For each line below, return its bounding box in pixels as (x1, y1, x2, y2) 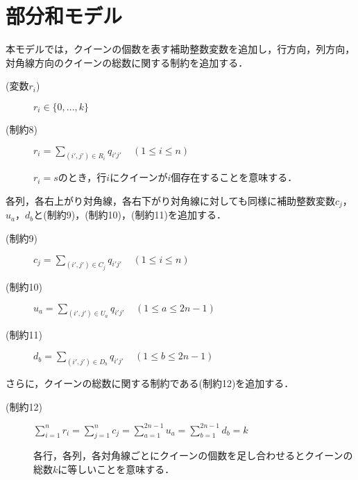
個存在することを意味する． (171, 170, 298, 185)
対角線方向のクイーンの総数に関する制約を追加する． (6, 55, 248, 69)
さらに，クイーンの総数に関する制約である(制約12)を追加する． (6, 375, 294, 390)
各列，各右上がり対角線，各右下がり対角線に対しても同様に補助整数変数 (6, 193, 335, 207)
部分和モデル (6, 1, 123, 30)
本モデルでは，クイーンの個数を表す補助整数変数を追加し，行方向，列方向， (6, 42, 355, 56)
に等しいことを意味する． (58, 462, 175, 477)
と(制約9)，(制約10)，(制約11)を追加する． (33, 207, 226, 222)
